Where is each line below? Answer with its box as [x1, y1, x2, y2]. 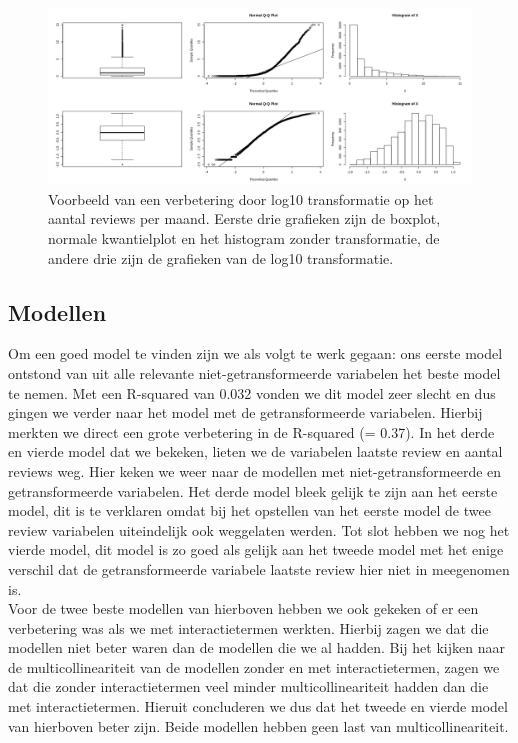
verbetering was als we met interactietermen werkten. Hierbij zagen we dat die [8, 617, 489, 638]
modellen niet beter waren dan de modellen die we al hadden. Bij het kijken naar [8, 637, 505, 658]
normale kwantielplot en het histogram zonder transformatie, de [48, 228, 440, 248]
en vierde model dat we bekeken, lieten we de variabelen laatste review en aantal [8, 441, 503, 462]
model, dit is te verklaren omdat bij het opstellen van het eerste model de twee [8, 500, 491, 521]
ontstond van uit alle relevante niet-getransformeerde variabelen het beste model [8, 362, 501, 383]
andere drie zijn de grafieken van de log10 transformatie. [48, 247, 394, 268]
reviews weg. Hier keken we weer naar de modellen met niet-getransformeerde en [8, 460, 502, 481]
